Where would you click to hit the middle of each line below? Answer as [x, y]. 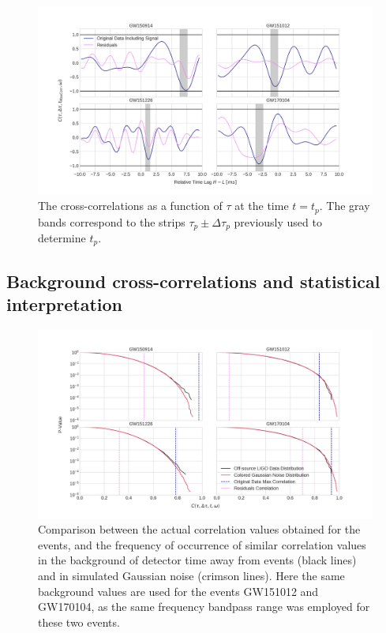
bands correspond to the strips [112, 221]
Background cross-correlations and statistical [193, 281]
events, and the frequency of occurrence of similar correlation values [202, 544]
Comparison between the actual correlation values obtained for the [199, 529]
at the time [262, 206]
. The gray [345, 206]
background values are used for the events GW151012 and [178, 591]
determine [62, 238]
